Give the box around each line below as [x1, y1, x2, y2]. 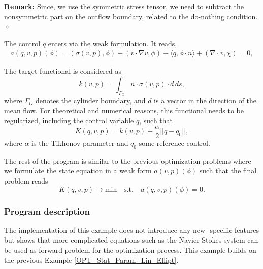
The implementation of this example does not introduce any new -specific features [4, 224, 259, 235]
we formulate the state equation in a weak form [4, 165, 152, 176]
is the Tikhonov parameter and [31, 138, 128, 148]
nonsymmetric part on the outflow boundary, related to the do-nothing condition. [4, 11, 258, 21]
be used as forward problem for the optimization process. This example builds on [4, 245, 256, 255]
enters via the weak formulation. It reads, [48, 38, 177, 48]
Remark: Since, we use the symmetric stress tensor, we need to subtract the [4, 1, 244, 11]
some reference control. [139, 138, 210, 148]
